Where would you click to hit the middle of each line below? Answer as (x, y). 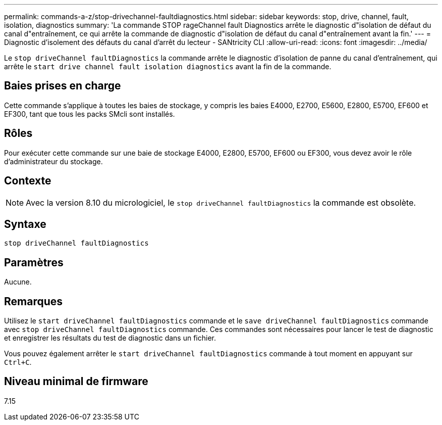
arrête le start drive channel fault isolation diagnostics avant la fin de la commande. (168, 66)
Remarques (34, 301)
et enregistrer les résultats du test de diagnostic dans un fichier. (110, 338)
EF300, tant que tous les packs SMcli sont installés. (90, 114)
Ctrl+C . (18, 362)
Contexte (28, 181)
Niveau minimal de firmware (76, 382)
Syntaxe (25, 224)
